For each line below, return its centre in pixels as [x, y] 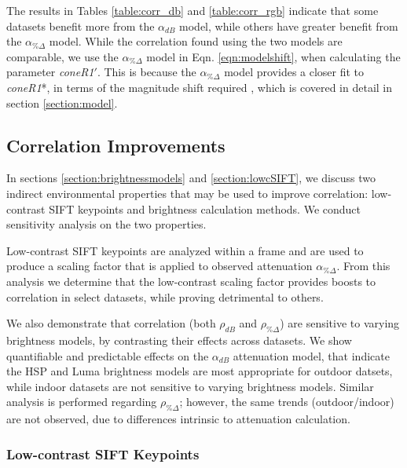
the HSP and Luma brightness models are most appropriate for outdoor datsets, [200, 371]
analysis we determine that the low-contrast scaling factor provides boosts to [191, 281]
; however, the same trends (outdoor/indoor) [287, 402]
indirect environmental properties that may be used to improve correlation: [187, 193]
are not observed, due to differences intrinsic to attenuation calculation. [178, 419]
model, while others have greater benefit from [289, 26]
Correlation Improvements [116, 145]
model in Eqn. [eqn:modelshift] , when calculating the [273, 56]
